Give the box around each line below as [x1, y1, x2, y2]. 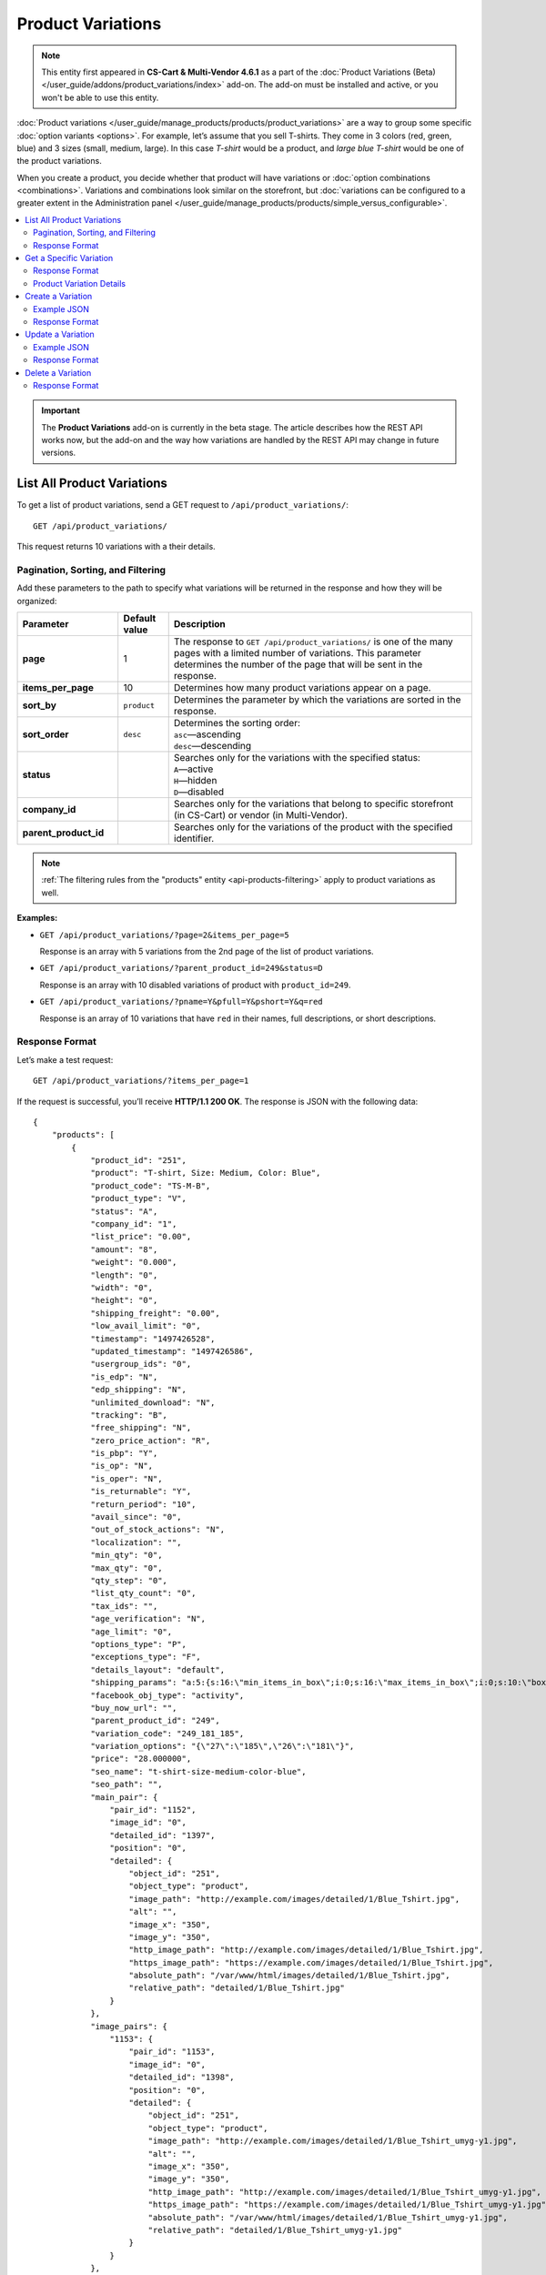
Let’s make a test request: [16, 1054, 114, 1065]
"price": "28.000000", [90, 1754, 192, 1764]
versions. [41, 447, 76, 459]
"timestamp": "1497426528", [90, 1333, 216, 1344]
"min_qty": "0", [90, 1550, 163, 1561]
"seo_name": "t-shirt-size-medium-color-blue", [90, 1766, 307, 1776]
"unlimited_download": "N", [90, 1397, 216, 1408]
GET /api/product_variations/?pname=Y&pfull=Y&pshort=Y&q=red [39, 996, 323, 1007]
